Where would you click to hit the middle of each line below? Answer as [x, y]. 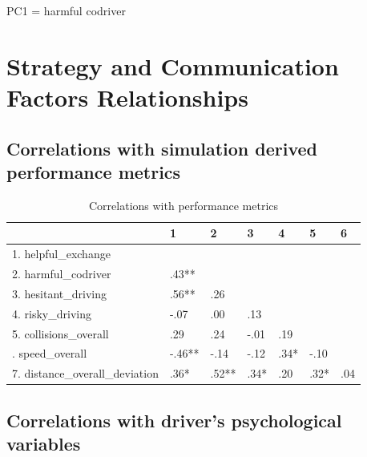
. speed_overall [50, 353]
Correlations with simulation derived [162, 148]
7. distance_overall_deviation [85, 373]
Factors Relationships [127, 97]
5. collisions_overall [60, 333]
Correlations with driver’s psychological [174, 420]
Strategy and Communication [173, 65]
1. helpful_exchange [61, 254]
